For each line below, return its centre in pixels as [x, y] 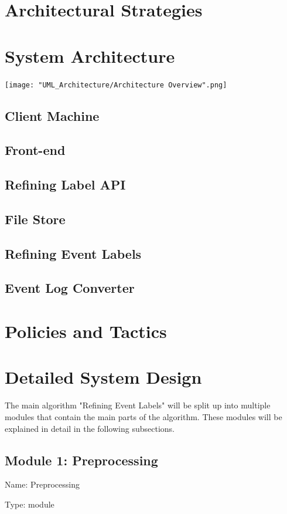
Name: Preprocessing [42, 484]
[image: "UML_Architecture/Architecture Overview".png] [116, 85]
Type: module [30, 504]
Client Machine [52, 115]
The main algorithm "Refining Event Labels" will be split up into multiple [138, 405]
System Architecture [90, 55]
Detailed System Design [103, 377]
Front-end [35, 150]
